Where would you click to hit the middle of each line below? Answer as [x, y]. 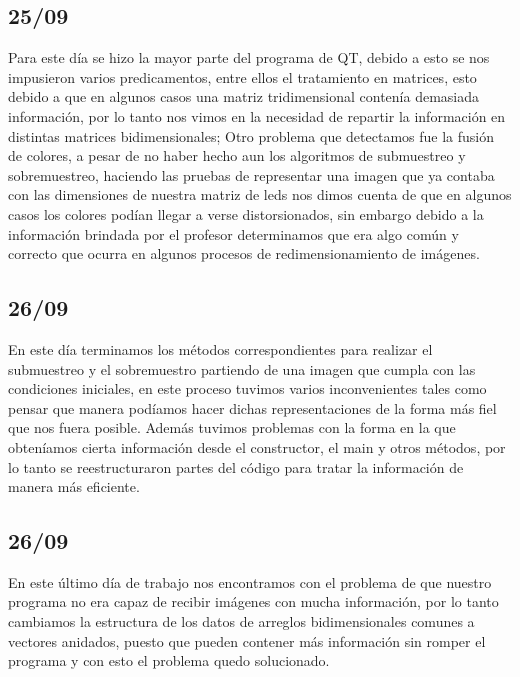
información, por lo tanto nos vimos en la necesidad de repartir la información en [257, 115]
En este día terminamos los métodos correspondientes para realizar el [220, 348]
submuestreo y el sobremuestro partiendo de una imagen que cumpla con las [242, 368]
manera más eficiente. [74, 486]
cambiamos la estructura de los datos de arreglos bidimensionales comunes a [241, 621]
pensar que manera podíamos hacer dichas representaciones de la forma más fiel [252, 407]
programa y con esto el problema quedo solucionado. [169, 660]
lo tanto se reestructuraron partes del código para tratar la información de [236, 466]
